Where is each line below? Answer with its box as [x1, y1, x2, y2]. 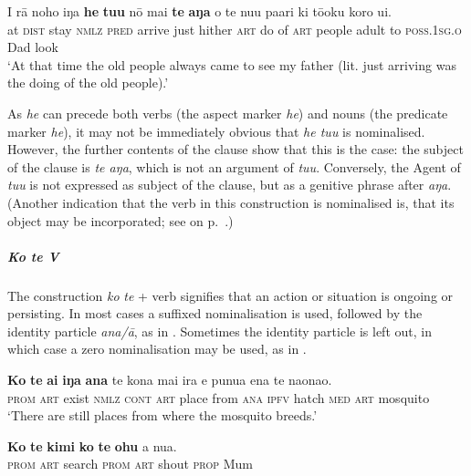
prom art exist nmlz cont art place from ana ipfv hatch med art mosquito [7, 388, 430, 407]
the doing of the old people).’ [7, 73, 169, 92]
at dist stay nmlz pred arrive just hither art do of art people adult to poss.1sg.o [7, 19, 462, 38]
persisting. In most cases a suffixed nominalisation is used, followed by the [7, 304, 423, 323]
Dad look [7, 37, 58, 57]
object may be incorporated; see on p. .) [7, 211, 234, 230]
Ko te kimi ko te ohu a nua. [7, 436, 177, 455]
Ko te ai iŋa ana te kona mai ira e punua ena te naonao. [7, 370, 332, 389]
